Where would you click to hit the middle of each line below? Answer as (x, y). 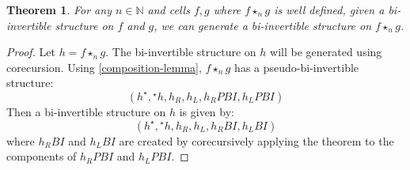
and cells (169, 9)
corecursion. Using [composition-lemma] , (104, 67)
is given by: (207, 111)
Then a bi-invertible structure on (86, 111)
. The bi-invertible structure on (181, 52)
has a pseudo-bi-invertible (297, 67)
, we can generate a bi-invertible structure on (263, 25)
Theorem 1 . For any (59, 9)
